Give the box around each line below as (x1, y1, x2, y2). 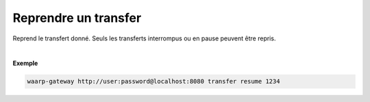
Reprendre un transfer (12, 10, 142, 25)
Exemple (12, 59, 38, 68)
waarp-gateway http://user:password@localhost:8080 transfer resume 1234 (27, 77, 280, 86)
